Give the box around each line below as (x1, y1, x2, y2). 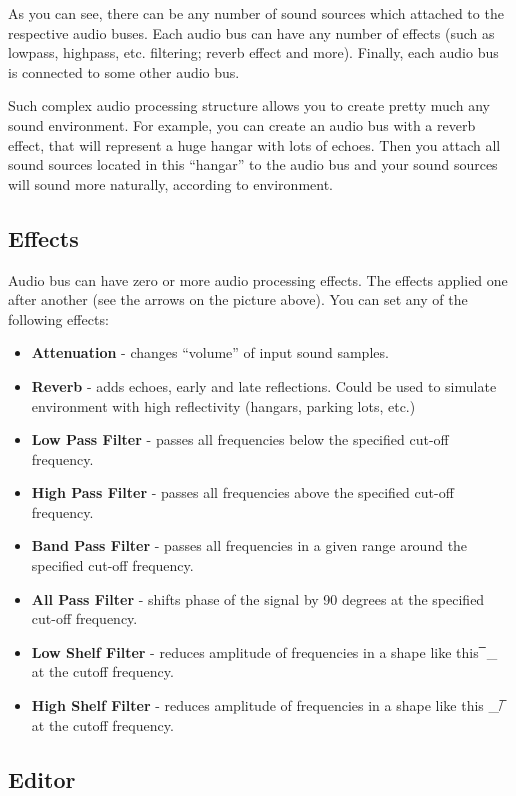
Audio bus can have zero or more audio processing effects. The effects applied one (8, 269, 508, 290)
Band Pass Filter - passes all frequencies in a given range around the (31, 535, 468, 556)
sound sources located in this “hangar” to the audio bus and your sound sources (8, 154, 498, 175)
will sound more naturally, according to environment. (8, 173, 333, 194)
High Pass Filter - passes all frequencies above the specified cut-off (31, 482, 454, 503)
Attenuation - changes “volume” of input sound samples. (31, 342, 389, 363)
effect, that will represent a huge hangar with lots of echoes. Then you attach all (8, 134, 501, 155)
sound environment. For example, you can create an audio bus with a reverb (8, 114, 476, 135)
